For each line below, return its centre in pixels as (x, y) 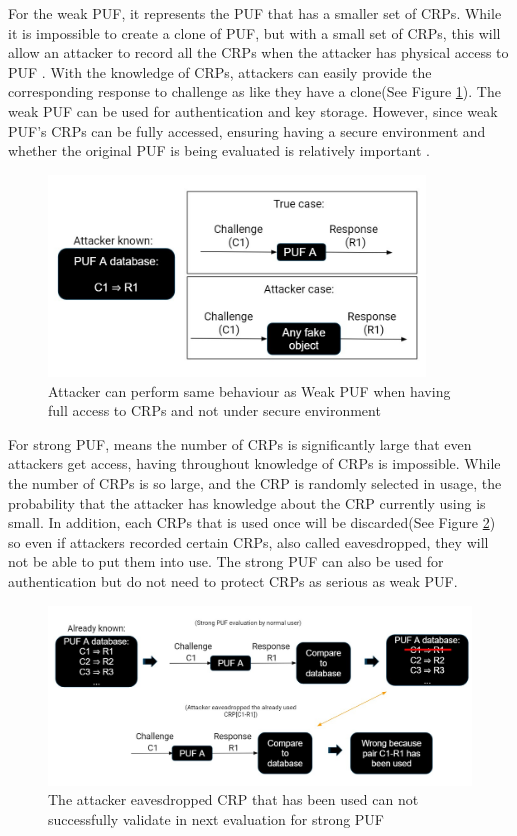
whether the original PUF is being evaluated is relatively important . (219, 150)
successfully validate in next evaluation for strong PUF (216, 818)
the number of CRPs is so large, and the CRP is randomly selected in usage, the (255, 482)
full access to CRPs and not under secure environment (214, 410)
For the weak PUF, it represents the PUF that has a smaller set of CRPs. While (255, 13)
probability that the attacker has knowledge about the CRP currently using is (247, 502)
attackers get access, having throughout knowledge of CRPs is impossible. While (254, 463)
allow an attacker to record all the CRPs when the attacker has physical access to (258, 52)
